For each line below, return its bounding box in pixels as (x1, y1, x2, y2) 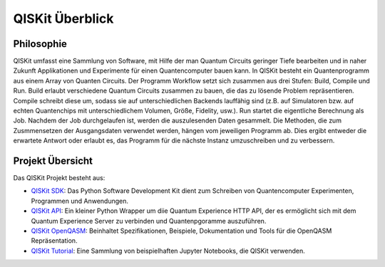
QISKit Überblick (13, 11, 114, 26)
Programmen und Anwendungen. (31, 197, 128, 205)
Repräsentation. (31, 236, 78, 245)
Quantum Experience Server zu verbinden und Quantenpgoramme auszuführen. (31, 216, 267, 225)
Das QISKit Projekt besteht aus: (13, 174, 106, 182)
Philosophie (13, 38, 68, 50)
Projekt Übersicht (13, 155, 93, 167)
